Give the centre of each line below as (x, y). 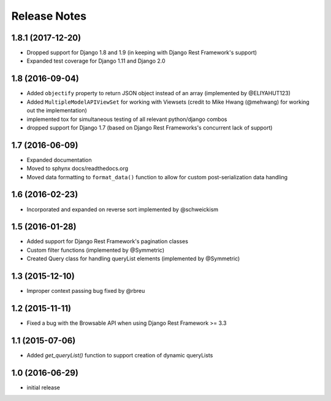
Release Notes (49, 16)
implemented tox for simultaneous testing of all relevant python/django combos (127, 119)
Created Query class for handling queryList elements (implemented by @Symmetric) (133, 259)
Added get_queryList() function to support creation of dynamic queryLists (120, 355)
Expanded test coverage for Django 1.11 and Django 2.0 (96, 61)
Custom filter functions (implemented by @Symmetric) (96, 250)
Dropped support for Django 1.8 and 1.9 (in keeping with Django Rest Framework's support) (142, 53)
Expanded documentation (59, 160)
